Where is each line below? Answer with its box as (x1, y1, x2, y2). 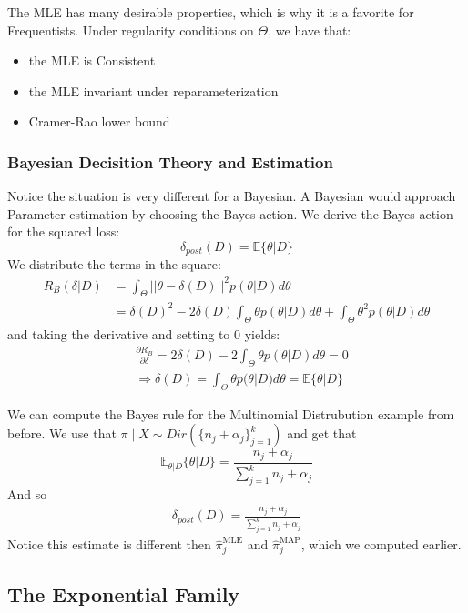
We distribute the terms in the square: (7, 255, 221, 274)
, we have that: (268, 20, 351, 39)
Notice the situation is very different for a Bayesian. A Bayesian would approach (7, 186, 456, 206)
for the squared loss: (7, 222, 120, 241)
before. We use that (7, 424, 117, 443)
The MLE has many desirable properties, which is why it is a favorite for (7, 3, 414, 21)
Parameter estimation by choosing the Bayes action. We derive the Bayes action (7, 204, 453, 223)
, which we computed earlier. (300, 535, 462, 554)
